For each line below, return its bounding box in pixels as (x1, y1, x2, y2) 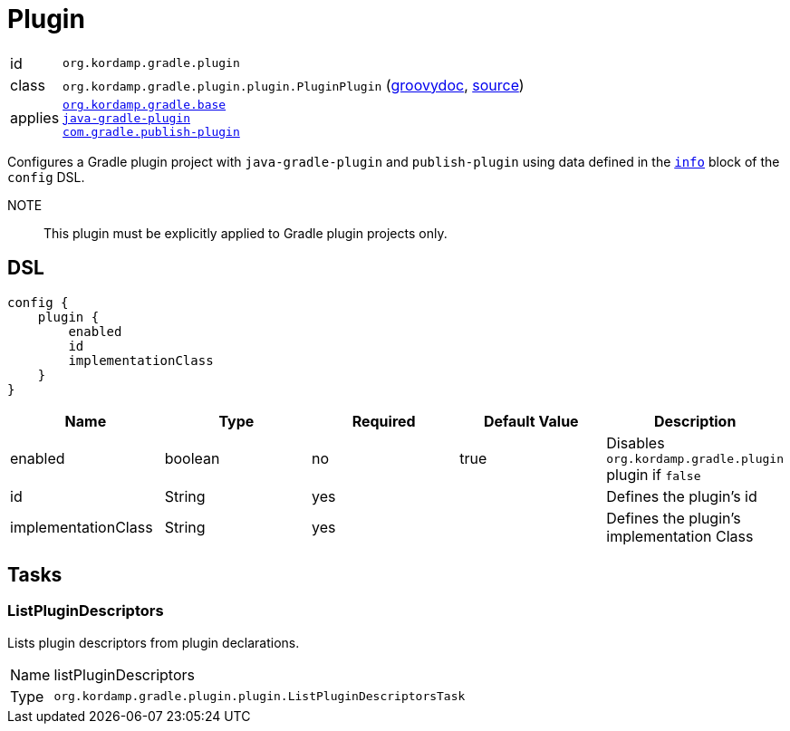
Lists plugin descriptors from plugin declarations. (7, 634, 300, 650)
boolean (164, 449, 220, 468)
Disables (606, 433, 665, 452)
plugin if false (606, 465, 701, 484)
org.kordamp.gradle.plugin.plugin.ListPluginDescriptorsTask (53, 689, 466, 704)
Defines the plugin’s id (606, 486, 757, 505)
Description (653, 411, 737, 430)
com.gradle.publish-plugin (63, 124, 240, 139)
